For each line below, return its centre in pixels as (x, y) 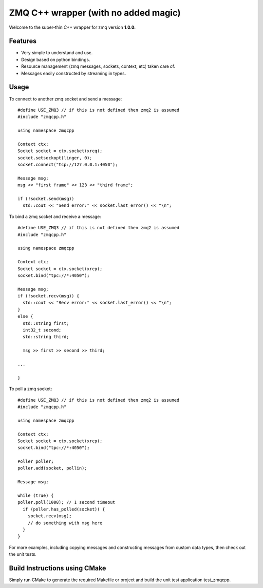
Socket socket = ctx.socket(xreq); (60, 151)
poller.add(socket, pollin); (52, 468)
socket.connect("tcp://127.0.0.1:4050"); (68, 165)
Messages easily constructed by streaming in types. (74, 73)
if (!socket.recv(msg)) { (49, 296)
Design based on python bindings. (56, 59)
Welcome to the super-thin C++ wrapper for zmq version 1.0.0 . (72, 27)
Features (23, 41)
